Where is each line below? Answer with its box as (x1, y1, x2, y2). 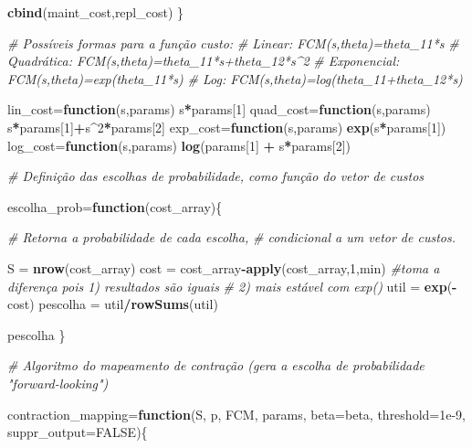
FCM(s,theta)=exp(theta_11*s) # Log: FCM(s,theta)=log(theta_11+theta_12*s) (7, 69, 463, 88)
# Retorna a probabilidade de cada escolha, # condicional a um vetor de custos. (7, 228, 456, 247)
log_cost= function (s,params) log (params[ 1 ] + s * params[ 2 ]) (7, 135, 351, 155)
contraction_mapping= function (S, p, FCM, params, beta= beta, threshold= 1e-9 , (7, 404, 467, 423)
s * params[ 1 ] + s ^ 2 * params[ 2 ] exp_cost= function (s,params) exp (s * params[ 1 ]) (7, 117, 446, 136)
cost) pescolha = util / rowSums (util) (7, 294, 218, 314)
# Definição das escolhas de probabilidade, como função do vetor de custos (7, 166, 425, 186)
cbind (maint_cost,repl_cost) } (7, 3, 184, 21)
